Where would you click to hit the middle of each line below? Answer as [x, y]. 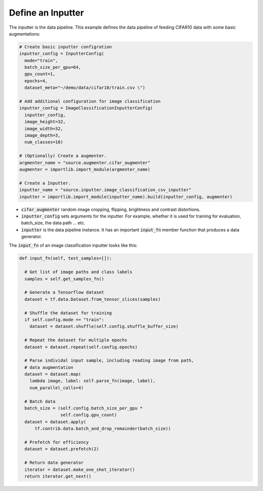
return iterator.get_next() [58, 476]
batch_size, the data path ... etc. [53, 223]
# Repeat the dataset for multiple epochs [76, 340]
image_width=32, [44, 128]
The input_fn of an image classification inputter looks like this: [73, 245]
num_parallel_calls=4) [56, 388]
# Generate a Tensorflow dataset [64, 292]
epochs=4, [36, 81]
